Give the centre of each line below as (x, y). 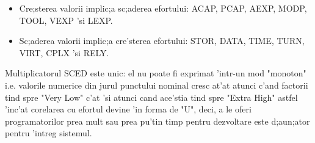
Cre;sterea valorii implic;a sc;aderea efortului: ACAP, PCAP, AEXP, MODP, (163, 8)
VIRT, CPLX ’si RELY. (64, 52)
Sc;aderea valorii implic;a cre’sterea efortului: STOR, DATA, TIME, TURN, (162, 41)
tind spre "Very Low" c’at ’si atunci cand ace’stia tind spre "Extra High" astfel (151, 97)
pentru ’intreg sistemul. (49, 133)
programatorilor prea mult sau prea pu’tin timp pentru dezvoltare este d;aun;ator (157, 121)
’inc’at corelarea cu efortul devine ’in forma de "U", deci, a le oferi (128, 109)
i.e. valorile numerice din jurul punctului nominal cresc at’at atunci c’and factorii (157, 85)
